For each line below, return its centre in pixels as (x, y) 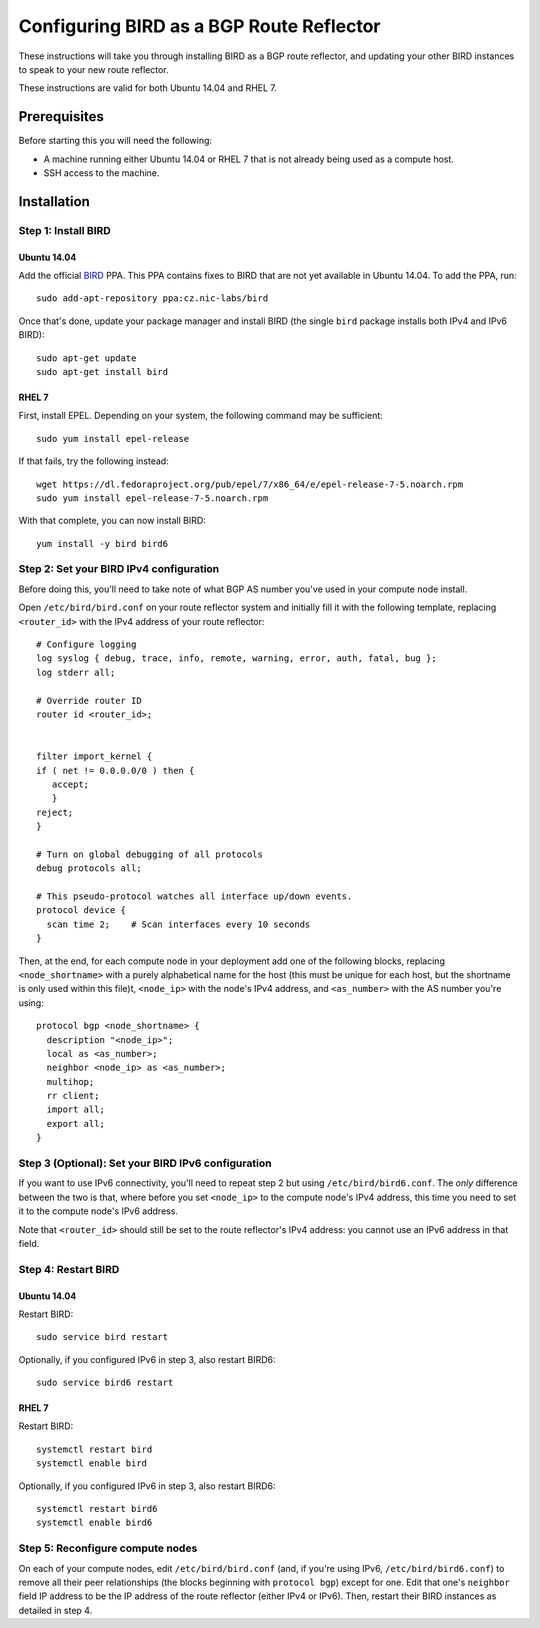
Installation (54, 201)
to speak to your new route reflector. (93, 69)
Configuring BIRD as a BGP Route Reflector (199, 26)
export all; (75, 1123)
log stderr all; (76, 672)
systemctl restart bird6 (97, 1509)
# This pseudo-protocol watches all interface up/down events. (194, 896)
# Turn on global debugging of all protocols (150, 854)
